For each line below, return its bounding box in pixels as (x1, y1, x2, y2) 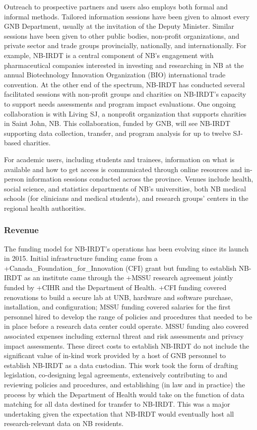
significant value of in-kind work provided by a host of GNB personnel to (4, 350, 226, 361)
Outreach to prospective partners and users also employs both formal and (4, 1, 228, 11)
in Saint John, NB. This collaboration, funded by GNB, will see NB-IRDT (4, 118, 231, 128)
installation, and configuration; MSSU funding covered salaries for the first (4, 302, 231, 312)
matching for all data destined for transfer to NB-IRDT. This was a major (4, 399, 230, 409)
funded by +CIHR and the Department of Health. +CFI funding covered (4, 282, 227, 293)
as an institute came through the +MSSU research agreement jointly (24, 272, 233, 283)
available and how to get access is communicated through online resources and (4, 164, 242, 174)
